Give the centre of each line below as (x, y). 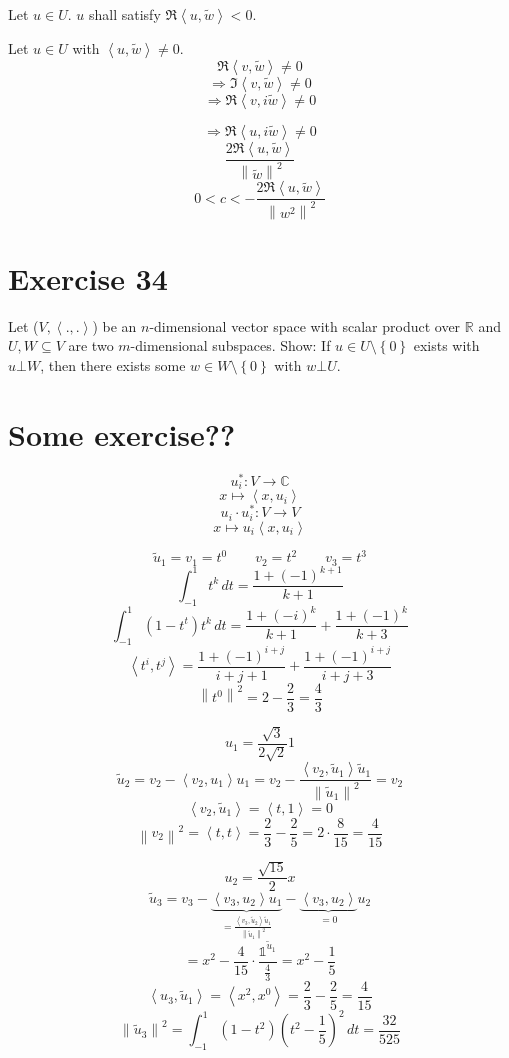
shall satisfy (124, 14)
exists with (446, 345)
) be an (114, 325)
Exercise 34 (88, 277)
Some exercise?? (122, 433)
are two (91, 345)
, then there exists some (113, 365)
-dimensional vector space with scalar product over (305, 325)
